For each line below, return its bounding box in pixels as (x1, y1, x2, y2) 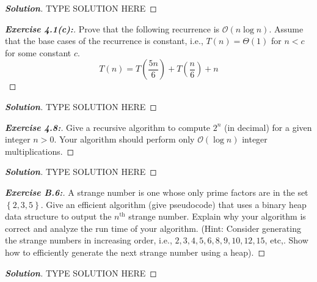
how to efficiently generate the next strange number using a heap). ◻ (5, 245, 266, 258)
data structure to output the (5, 210, 112, 223)
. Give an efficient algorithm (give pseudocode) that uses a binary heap (40, 198, 307, 210)
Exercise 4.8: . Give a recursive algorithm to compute (5, 121, 211, 133)
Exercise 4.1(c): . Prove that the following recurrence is (5, 22, 220, 35)
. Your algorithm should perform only (54, 133, 195, 146)
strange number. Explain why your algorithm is (128, 210, 306, 223)
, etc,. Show (264, 234, 308, 247)
